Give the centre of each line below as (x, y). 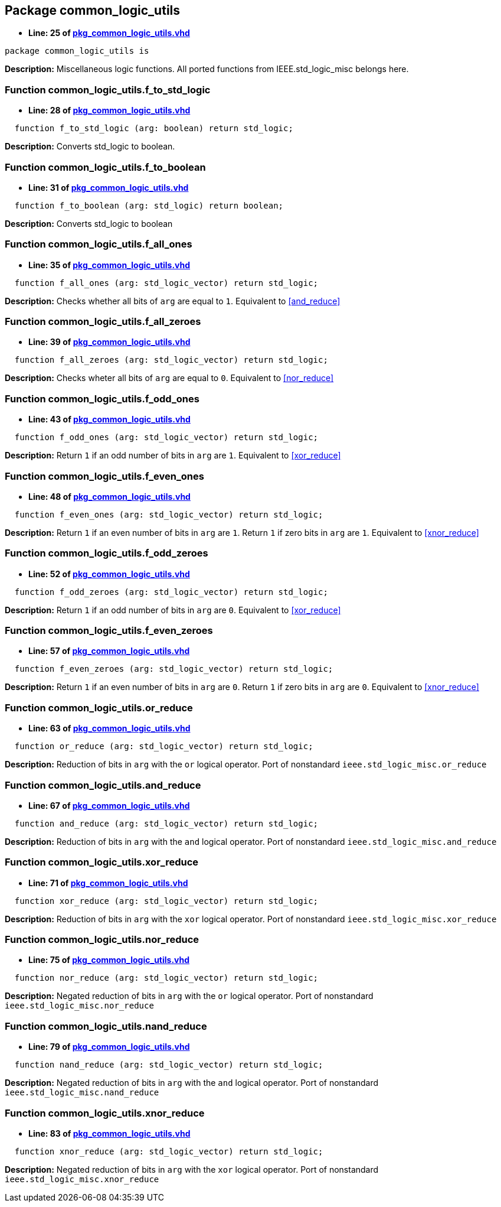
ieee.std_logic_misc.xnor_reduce (82, 1179)
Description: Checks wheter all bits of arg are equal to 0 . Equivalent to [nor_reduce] (169, 378)
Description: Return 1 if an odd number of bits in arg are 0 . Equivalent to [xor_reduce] (173, 610)
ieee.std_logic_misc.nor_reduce (79, 1006)
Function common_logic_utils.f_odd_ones (102, 398)
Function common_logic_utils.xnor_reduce (105, 1113)
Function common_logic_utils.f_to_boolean (105, 167)
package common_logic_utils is (77, 51)
